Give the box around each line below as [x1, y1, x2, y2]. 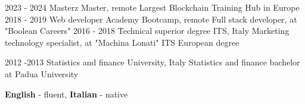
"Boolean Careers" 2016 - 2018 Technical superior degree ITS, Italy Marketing [5, 24, 290, 37]
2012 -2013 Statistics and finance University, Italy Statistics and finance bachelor [5, 56, 300, 68]
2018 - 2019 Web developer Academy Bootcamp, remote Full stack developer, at [5, 12, 297, 25]
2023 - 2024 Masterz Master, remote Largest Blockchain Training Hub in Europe [5, 1, 300, 13]
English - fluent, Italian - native [5, 87, 128, 100]
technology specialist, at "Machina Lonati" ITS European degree [5, 36, 239, 48]
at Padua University [5, 67, 79, 80]
